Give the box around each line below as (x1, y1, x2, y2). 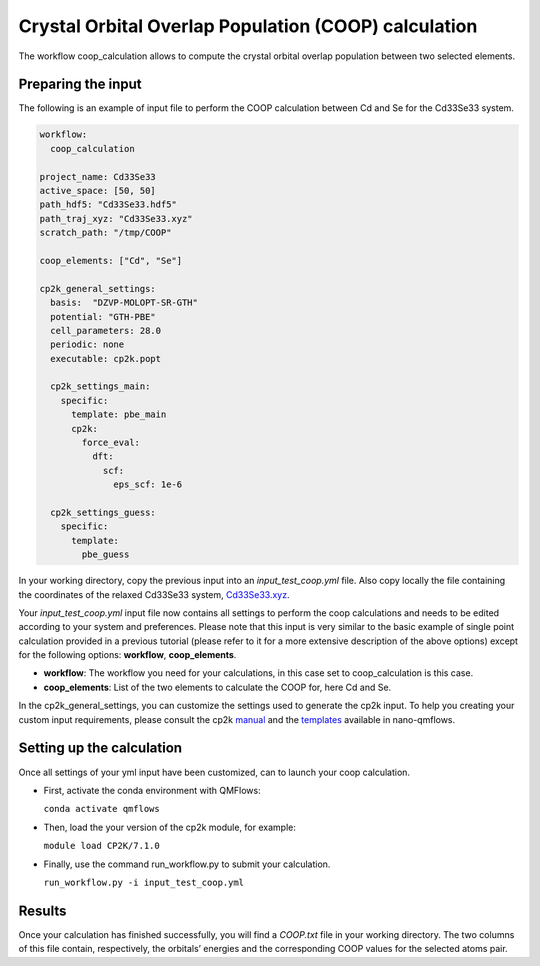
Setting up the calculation (18, 740, 183, 757)
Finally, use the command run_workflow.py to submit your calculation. (43, 858, 331, 870)
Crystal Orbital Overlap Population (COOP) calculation (18, 15, 478, 37)
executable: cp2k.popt (50, 353, 162, 364)
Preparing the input (18, 76, 142, 93)
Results (18, 902, 67, 919)
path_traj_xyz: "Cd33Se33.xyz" (39, 213, 194, 224)
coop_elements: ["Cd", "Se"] (39, 255, 183, 266)
